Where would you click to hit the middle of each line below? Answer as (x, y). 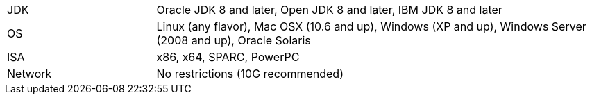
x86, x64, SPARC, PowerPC (228, 57)
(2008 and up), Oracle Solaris (234, 40)
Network (29, 74)
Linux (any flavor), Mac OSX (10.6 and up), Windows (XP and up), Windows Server (371, 26)
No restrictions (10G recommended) (250, 74)
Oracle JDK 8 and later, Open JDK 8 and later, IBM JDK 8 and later (329, 10)
